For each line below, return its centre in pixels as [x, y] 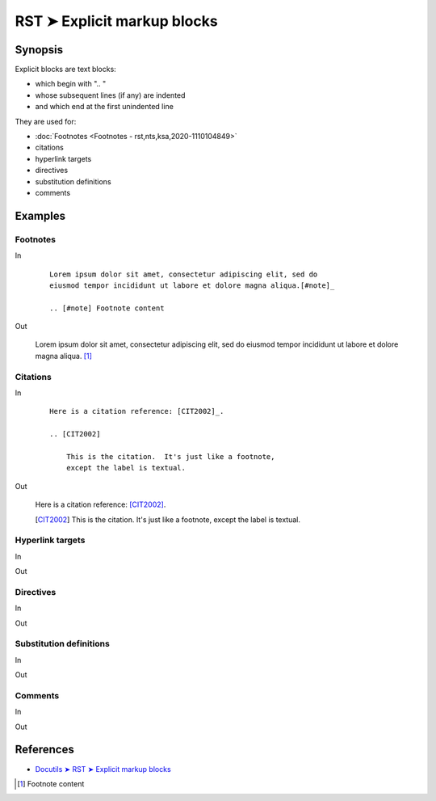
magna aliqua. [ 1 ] [64, 356]
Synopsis [39, 50]
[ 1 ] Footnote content [51, 783]
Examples [40, 215]
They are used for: [46, 121]
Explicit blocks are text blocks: [65, 70]
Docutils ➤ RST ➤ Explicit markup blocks [103, 769]
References [44, 750]
